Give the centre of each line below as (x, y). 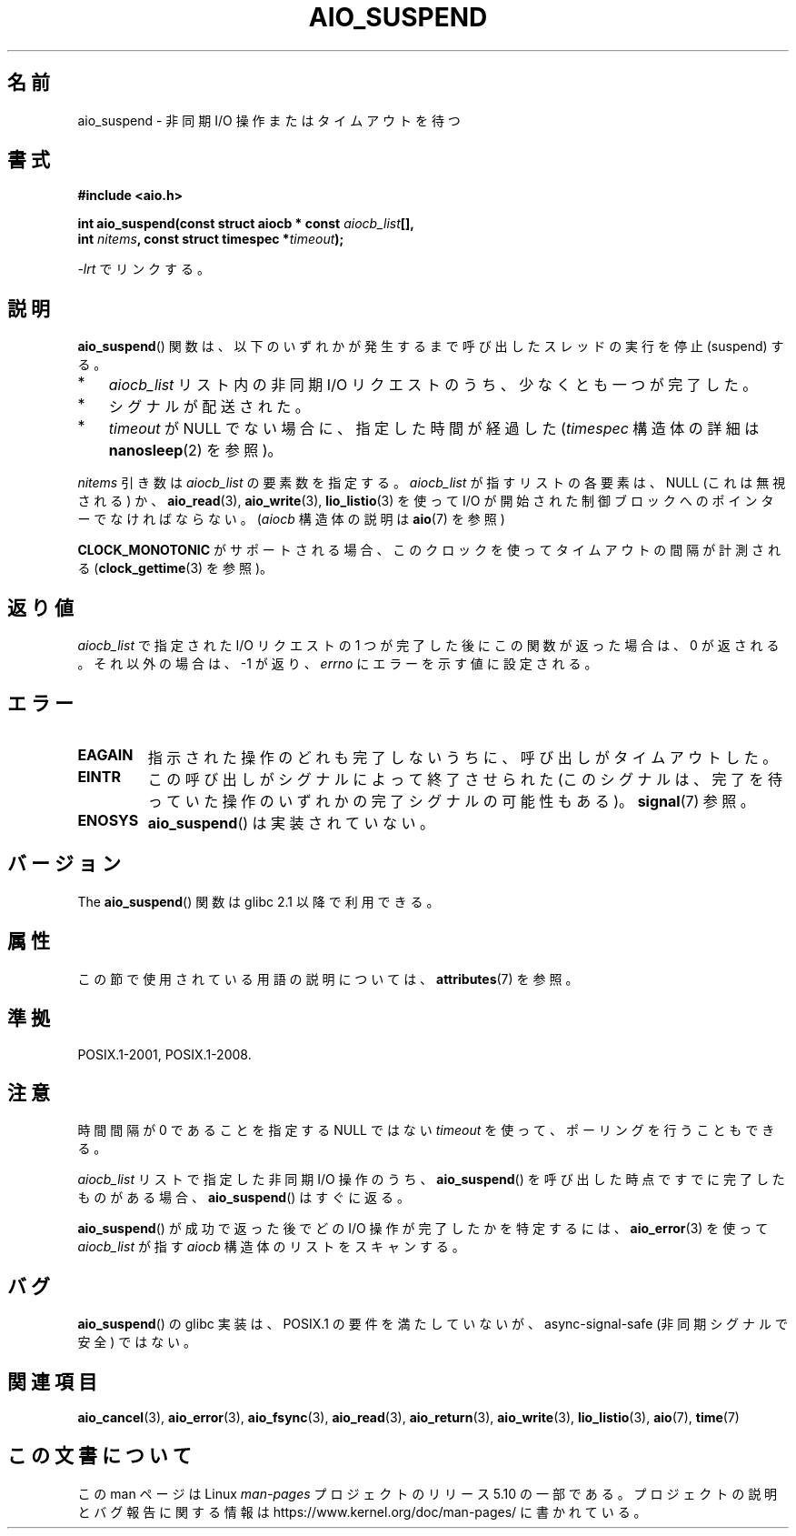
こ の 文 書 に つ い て (99, 1456)
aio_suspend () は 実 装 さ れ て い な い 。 (291, 823)
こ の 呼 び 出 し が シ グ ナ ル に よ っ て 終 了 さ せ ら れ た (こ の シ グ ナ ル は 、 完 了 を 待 (465, 779)
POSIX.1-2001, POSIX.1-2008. (164, 1054)
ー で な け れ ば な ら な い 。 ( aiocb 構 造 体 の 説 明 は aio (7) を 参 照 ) (291, 519)
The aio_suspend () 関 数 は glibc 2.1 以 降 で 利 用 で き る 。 (259, 901)
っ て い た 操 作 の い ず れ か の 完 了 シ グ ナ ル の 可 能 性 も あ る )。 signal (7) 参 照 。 (451, 801)
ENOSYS (108, 820)
